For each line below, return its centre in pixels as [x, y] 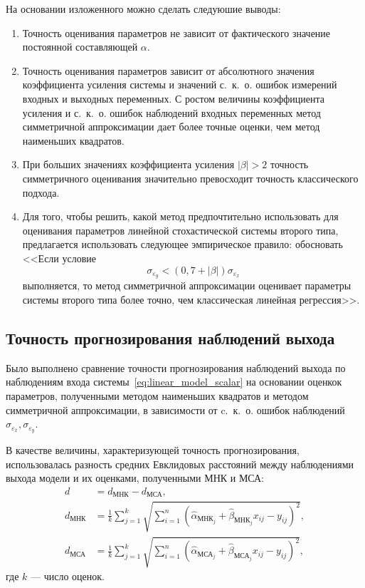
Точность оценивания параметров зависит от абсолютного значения [168, 70]
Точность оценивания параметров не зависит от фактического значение [176, 32]
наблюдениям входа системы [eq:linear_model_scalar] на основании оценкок [174, 382]
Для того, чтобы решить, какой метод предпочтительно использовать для [180, 216]
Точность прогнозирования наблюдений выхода [170, 337]
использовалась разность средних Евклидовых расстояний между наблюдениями [180, 464]
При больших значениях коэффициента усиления [128, 164]
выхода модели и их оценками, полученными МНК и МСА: [135, 478]
